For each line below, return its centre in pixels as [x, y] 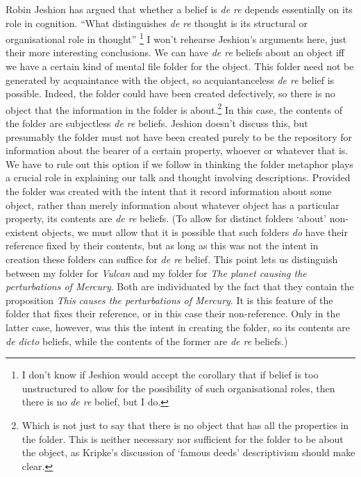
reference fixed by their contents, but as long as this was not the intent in [162, 245]
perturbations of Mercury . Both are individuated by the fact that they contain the [180, 286]
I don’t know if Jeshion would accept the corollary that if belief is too [170, 375]
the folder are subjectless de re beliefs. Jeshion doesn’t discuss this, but [157, 123]
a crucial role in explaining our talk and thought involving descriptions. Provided [178, 177]
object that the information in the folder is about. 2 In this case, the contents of [174, 108]
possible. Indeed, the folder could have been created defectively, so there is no [170, 93]
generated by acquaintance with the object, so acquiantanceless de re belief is [170, 79]
